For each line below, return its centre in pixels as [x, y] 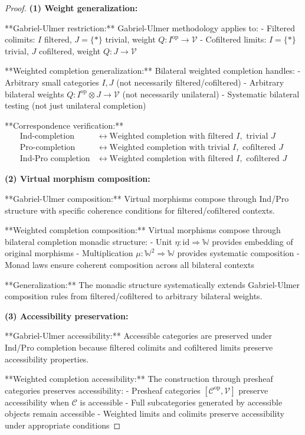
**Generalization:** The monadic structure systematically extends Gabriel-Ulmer [152, 284]
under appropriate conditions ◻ [63, 425]
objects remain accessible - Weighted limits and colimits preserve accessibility [145, 413]
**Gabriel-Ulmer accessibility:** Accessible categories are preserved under [139, 336]
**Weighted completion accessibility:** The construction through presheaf [139, 379]
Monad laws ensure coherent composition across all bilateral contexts [129, 264]
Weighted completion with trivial [170, 148]
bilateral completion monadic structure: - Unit [88, 241]
